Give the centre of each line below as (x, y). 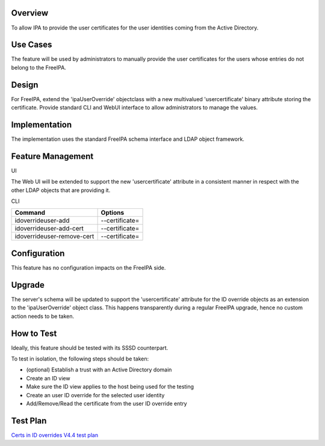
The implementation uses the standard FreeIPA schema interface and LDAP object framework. (128, 139)
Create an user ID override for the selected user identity (95, 395)
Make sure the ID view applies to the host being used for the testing (110, 387)
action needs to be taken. (43, 316)
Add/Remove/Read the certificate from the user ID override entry (107, 403)
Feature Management (52, 156)
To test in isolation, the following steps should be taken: (80, 359)
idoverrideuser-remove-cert (54, 237)
